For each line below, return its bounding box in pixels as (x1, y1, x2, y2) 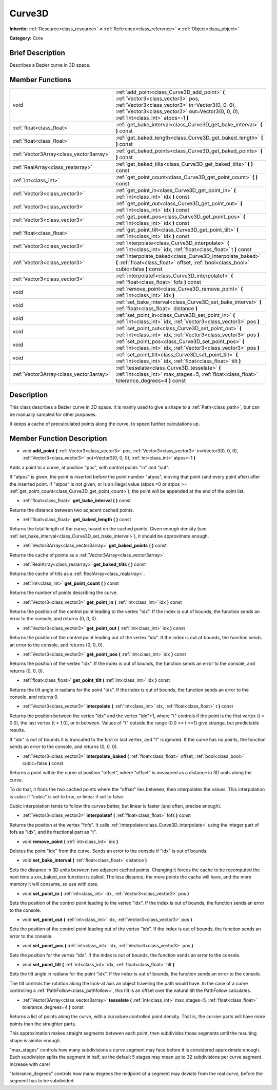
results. (9, 727, 26, 733)
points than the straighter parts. (9, 1021, 76, 1027)
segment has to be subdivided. (9, 1078, 75, 1084)
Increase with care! (9, 1061, 50, 1067)
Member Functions (9, 75, 71, 84)
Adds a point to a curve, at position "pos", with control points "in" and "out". (9, 464, 170, 470)
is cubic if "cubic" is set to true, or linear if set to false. (9, 793, 125, 799)
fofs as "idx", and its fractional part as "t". (9, 829, 97, 835)
